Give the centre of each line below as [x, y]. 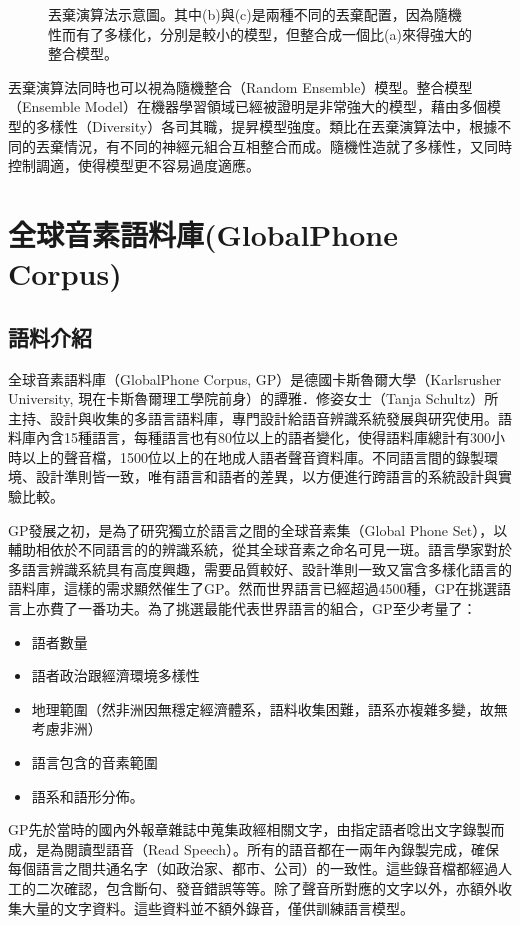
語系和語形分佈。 [87, 795]
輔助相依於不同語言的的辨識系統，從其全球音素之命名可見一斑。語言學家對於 [260, 549]
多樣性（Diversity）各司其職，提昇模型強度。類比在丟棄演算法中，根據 [266, 125]
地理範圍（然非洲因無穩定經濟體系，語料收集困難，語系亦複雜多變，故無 [269, 708]
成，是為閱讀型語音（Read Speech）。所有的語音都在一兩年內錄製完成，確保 [253, 848]
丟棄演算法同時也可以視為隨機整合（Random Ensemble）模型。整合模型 [240, 86]
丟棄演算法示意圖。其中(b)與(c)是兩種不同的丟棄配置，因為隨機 [255, 14]
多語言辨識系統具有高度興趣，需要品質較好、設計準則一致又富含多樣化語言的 [260, 568]
